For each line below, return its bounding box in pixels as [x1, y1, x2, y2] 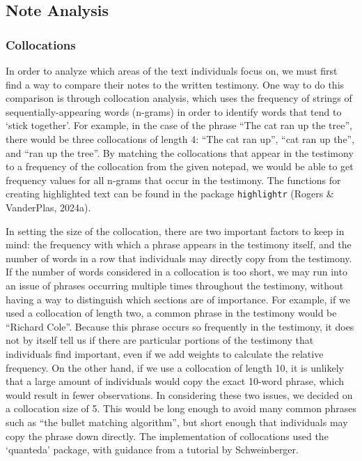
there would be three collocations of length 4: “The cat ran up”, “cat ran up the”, [6, 131, 355, 146]
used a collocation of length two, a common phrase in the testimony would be [6, 305, 337, 320]
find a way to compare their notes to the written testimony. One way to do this [6, 77, 345, 91]
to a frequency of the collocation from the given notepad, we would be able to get [6, 159, 354, 174]
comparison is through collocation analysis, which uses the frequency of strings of [6, 91, 352, 105]
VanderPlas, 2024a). [6, 200, 91, 214]
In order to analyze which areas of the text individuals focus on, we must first [6, 63, 338, 77]
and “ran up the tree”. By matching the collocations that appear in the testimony [6, 145, 354, 160]
